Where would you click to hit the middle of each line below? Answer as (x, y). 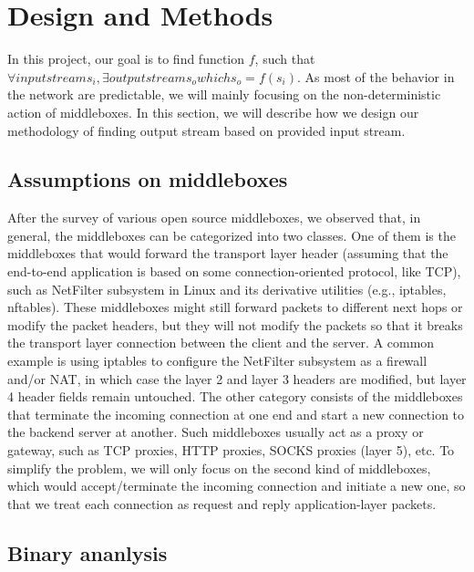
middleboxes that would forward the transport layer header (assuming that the (228, 253)
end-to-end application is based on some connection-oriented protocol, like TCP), (234, 271)
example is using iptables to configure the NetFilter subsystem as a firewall (217, 361)
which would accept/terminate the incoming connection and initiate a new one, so (237, 486)
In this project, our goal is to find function (126, 59)
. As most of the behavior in (376, 76)
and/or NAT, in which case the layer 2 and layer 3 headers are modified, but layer (237, 378)
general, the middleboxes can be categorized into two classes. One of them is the (232, 235)
